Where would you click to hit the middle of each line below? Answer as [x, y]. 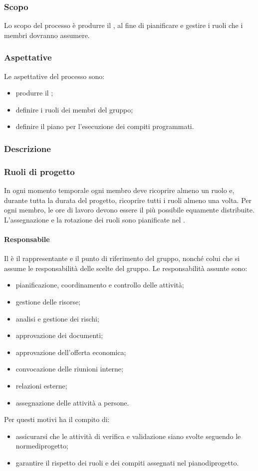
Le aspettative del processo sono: [54, 76]
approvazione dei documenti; [59, 335]
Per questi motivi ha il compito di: [57, 419]
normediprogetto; [42, 446]
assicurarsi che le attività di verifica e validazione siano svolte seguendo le [128, 436]
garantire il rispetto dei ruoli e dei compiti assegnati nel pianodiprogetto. [127, 462]
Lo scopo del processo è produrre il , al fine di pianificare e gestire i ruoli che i [124, 25]
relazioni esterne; [41, 385]
